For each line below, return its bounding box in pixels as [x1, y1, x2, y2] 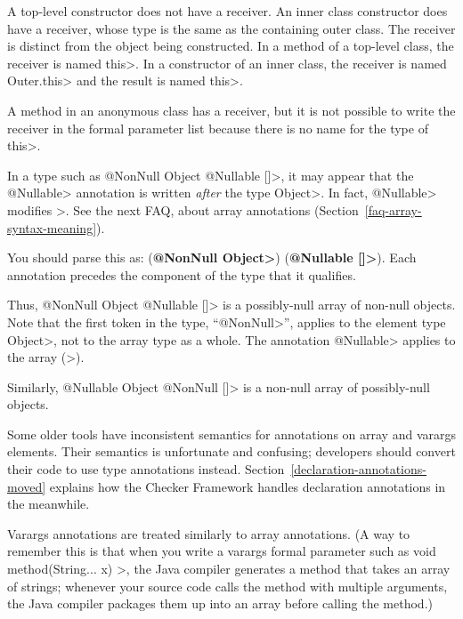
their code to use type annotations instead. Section [7, 460, 285, 478]
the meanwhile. [7, 494, 90, 513]
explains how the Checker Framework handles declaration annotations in [49, 477, 446, 495]
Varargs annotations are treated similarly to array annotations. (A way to [7, 524, 410, 543]
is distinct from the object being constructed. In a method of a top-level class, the [7, 36, 454, 55]
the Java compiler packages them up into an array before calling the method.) [7, 594, 433, 613]
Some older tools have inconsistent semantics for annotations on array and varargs [7, 424, 456, 443]
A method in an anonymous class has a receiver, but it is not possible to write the [7, 100, 456, 119]
